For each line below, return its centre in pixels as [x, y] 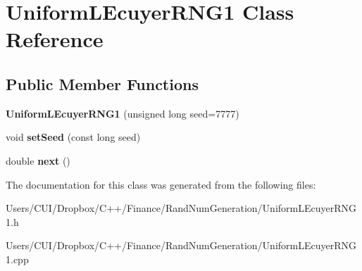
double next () [38, 160]
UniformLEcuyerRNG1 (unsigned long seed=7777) [123, 113]
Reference [55, 39]
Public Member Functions [102, 83]
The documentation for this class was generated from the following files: [161, 184]
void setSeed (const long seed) [73, 137]
